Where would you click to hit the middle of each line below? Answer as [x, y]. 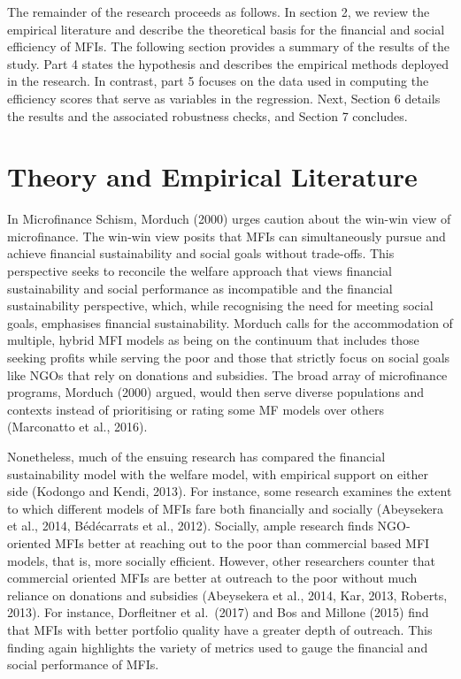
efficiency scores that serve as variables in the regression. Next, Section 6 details [224, 98]
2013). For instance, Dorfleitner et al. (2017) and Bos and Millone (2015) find [218, 612]
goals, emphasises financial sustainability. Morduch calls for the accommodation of [230, 322]
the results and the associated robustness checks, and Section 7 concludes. [207, 115]
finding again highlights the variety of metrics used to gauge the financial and [218, 647]
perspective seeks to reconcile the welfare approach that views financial [200, 271]
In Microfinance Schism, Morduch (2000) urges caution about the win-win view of [229, 219]
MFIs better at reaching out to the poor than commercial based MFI [242, 542]
